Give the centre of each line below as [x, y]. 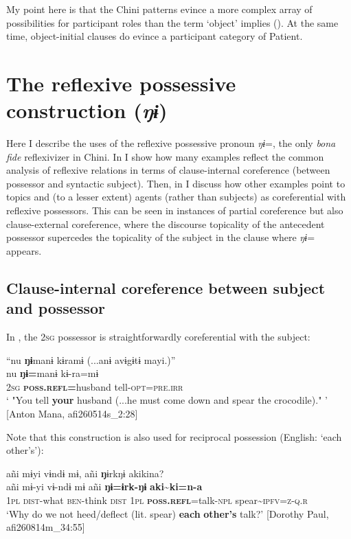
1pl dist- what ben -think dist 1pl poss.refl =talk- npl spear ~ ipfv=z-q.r [157, 500]
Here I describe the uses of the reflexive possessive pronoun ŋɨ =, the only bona [171, 143]
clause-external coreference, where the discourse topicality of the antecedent [166, 223]
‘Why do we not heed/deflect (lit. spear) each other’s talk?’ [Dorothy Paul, [168, 513]
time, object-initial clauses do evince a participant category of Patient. [155, 36]
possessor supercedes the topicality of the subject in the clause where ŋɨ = [161, 237]
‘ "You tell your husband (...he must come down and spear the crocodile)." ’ [167, 400]
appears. [24, 250]
